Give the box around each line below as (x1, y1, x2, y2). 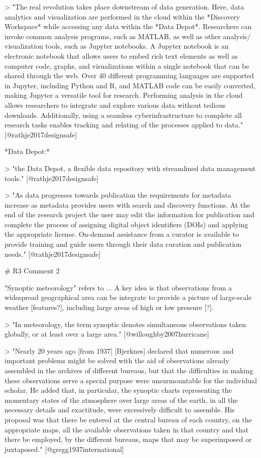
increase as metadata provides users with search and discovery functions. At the (5, 199, 250, 210)
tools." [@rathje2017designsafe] (5, 173, 99, 183)
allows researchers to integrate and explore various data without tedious (5, 99, 226, 110)
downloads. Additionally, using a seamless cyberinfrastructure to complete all (5, 109, 242, 120)
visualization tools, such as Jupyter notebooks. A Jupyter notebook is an (5, 41, 229, 51)
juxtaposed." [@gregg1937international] (5, 443, 124, 454)
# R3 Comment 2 (5, 265, 60, 276)
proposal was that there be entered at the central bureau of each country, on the (5, 414, 252, 424)
